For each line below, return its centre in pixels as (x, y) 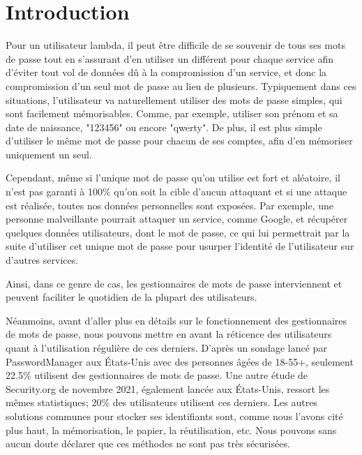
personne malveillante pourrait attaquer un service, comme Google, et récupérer (177, 219)
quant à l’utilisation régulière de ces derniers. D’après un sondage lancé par (166, 348)
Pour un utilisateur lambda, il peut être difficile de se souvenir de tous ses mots (175, 45)
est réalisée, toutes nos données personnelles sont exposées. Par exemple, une (170, 205)
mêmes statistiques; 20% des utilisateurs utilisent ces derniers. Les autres (161, 402)
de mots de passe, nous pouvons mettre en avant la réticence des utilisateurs (169, 334)
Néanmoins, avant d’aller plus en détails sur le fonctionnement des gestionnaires (176, 320)
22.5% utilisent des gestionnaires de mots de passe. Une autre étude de (157, 375)
